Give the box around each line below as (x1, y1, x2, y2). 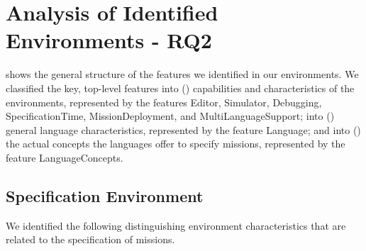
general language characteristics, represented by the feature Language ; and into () (6, 122, 361, 137)
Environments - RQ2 (6, 26, 212, 55)
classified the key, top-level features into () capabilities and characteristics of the (6, 80, 355, 95)
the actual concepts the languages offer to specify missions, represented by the (6, 136, 345, 151)
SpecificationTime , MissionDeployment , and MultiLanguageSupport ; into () (6, 108, 335, 123)
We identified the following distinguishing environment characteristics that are (6, 218, 346, 233)
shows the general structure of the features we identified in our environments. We (6, 67, 359, 82)
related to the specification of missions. (6, 232, 175, 247)
